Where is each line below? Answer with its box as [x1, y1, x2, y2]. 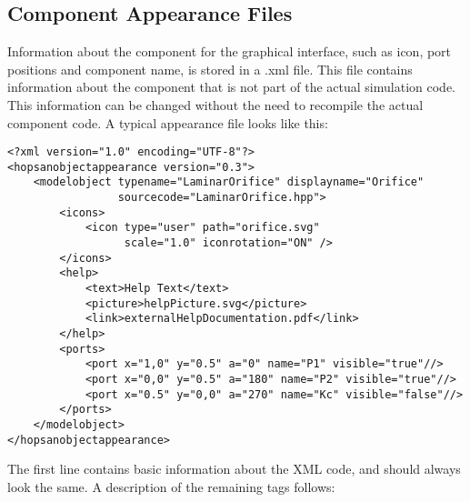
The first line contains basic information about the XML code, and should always [7, 459, 461, 478]
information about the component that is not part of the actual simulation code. [7, 77, 455, 96]
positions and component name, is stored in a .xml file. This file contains [7, 59, 413, 78]
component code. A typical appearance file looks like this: [7, 113, 328, 132]
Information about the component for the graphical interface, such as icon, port [7, 42, 452, 61]
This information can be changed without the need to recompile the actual [7, 95, 424, 114]
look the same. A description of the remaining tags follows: [7, 477, 335, 496]
